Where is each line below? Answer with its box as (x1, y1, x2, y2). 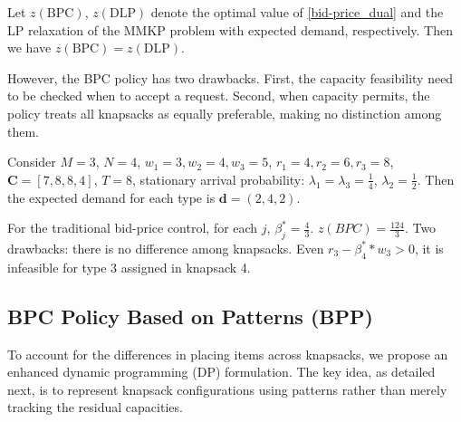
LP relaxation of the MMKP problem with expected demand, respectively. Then (7, 20, 453, 39)
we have (7, 38, 52, 57)
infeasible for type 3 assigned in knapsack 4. (7, 257, 251, 276)
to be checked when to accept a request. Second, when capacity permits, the (7, 86, 430, 105)
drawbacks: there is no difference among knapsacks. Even (7, 238, 324, 257)
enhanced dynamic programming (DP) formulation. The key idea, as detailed (7, 362, 436, 381)
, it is (414, 238, 444, 257)
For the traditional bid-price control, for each (7, 218, 258, 237)
